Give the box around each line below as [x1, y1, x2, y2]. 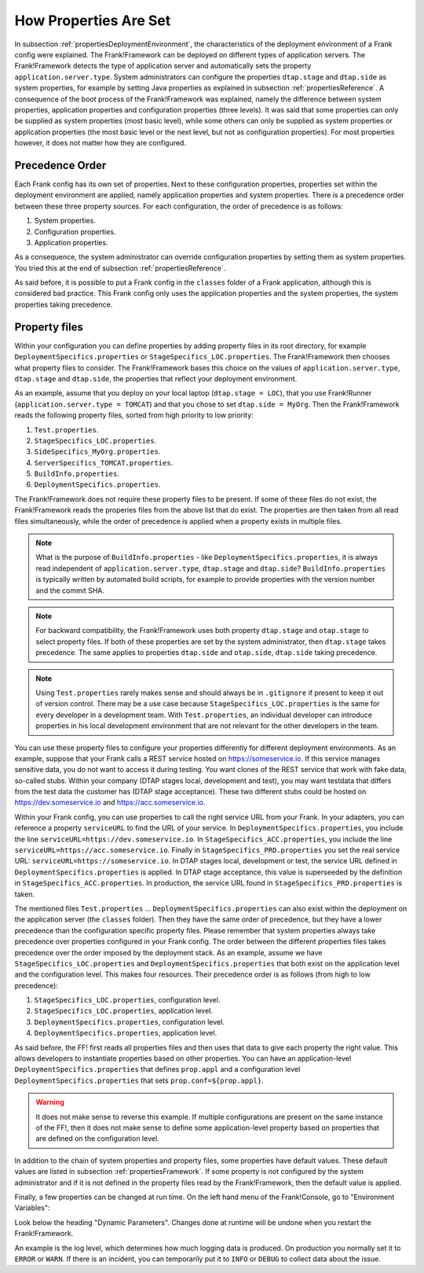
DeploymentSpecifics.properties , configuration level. [34, 1017, 225, 1026]
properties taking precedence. [14, 300, 113, 309]
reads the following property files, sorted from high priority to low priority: [14, 410, 254, 420]
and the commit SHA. [35, 586, 105, 595]
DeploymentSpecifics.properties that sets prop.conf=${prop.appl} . [14, 1076, 264, 1085]
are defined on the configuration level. [35, 1134, 160, 1143]
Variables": [14, 1203, 50, 1212]
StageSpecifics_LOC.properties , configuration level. [34, 995, 221, 1005]
